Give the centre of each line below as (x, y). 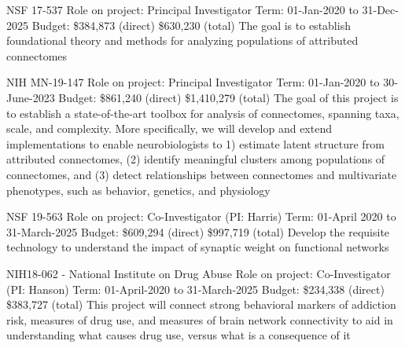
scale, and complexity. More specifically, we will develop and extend (169, 128)
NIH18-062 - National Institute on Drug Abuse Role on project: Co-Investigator (199, 273)
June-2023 (31, 97)
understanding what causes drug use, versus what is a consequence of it (179, 335)
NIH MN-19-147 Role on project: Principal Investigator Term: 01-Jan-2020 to (193, 82)
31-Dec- (380, 9)
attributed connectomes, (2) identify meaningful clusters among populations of (196, 159)
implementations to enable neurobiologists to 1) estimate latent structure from (195, 143)
